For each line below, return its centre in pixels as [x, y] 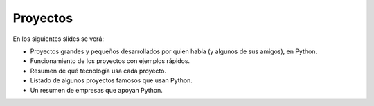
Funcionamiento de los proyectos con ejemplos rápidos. [110, 61]
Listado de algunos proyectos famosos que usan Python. [112, 80]
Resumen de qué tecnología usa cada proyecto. [98, 71]
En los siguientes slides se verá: [58, 39]
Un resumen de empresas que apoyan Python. [96, 90]
